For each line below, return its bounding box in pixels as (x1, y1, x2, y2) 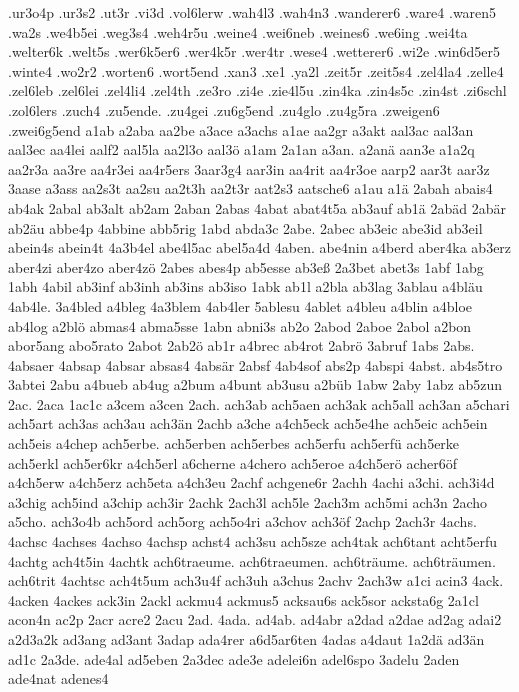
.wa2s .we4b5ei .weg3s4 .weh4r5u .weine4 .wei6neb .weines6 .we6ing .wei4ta (8, 21, 468, 42)
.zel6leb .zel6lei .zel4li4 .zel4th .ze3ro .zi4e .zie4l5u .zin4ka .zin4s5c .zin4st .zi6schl (8, 80, 507, 101)
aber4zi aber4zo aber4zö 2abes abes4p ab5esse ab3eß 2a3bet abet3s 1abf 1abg (8, 256, 484, 277)
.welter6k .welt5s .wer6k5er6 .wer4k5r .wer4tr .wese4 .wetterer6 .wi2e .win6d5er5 (8, 41, 501, 62)
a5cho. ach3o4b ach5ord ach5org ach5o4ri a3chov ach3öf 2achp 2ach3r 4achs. (8, 511, 477, 532)
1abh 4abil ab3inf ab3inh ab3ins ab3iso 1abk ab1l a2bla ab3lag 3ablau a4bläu (8, 276, 483, 297)
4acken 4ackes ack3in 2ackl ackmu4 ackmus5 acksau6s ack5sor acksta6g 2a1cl (8, 589, 479, 610)
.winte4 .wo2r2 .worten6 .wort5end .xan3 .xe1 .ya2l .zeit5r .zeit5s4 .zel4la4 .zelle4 (8, 60, 504, 81)
